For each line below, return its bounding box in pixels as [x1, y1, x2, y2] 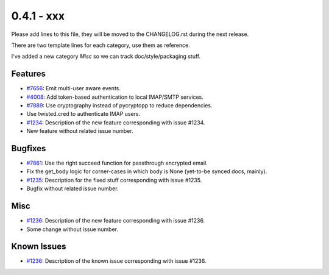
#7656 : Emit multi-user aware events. [26, 85, 121, 92]
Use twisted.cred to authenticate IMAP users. [26, 110, 141, 118]
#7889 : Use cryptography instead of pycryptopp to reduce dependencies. [26, 102, 213, 109]
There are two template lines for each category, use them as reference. [11, 41, 190, 49]
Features [11, 69, 46, 79]
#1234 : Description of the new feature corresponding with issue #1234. [26, 119, 205, 126]
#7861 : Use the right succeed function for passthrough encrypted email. [26, 159, 208, 167]
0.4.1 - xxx [11, 9, 65, 23]
